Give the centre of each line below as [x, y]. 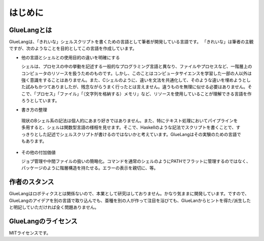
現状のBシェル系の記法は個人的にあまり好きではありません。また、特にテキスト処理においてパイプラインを [130, 120]
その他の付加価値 [38, 152]
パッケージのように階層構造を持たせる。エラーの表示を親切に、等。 [90, 168]
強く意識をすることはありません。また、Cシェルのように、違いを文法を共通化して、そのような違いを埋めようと [134, 80]
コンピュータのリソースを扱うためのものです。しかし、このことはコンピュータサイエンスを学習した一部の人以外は [136, 73]
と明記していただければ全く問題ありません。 [54, 207]
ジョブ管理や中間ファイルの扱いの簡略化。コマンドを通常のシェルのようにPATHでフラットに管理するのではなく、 [136, 161]
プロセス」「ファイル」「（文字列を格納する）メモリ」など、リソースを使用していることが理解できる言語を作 [144, 94]
